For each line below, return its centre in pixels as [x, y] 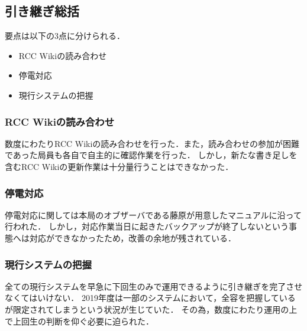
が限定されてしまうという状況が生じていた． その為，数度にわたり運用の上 [151, 309]
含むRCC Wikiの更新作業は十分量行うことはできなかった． [119, 166]
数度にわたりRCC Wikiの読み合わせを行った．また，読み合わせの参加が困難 [152, 143]
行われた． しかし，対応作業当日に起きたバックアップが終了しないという [147, 226]
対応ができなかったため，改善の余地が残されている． [133, 237]
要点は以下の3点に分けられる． [65, 36]
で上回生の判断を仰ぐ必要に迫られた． [79, 321]
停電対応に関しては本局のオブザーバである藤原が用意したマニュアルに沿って [153, 214]
